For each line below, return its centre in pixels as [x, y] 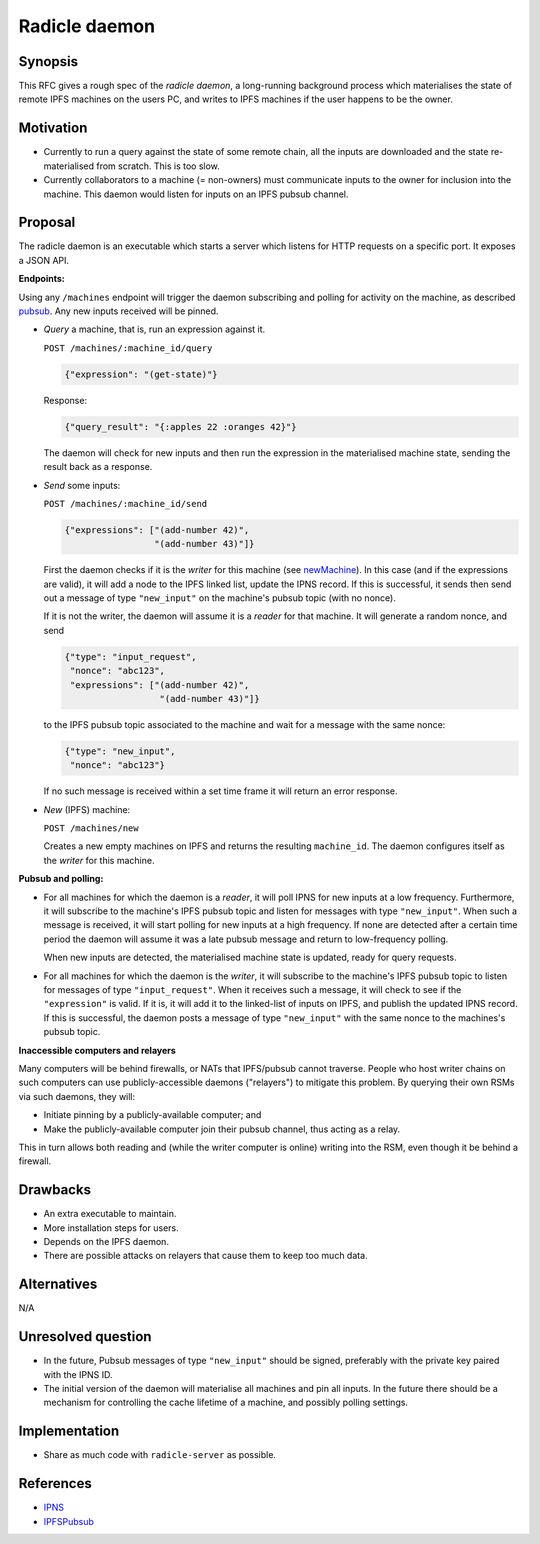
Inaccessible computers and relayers [97, 1050]
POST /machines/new [91, 828]
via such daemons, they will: [77, 1096]
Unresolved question [85, 1336]
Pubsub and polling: [61, 879]
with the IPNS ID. [78, 1374]
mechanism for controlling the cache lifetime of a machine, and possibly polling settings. [226, 1402]
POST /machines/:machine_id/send [125, 503]
